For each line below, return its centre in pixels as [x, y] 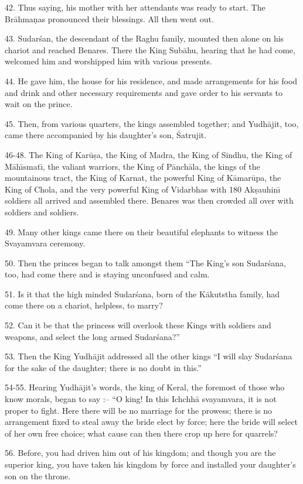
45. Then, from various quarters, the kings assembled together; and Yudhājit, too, [152, 123]
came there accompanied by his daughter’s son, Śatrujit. [106, 135]
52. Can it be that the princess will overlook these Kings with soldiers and [138, 325]
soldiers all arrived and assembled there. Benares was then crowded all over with [149, 200]
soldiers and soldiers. [42, 212]
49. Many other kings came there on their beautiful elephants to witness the [141, 231]
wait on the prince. [39, 104]
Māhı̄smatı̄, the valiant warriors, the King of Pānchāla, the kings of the [132, 166]
